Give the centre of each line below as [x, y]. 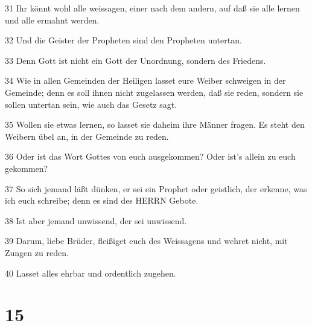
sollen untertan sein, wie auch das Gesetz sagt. [91, 104]
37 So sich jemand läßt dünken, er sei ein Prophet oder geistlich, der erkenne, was [156, 188]
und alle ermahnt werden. [52, 20]
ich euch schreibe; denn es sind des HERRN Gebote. [102, 200]
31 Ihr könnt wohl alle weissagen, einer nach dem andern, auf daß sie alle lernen [152, 8]
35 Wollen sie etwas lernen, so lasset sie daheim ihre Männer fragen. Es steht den [155, 124]
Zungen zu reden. [37, 252]
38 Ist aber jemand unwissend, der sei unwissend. [96, 220]
